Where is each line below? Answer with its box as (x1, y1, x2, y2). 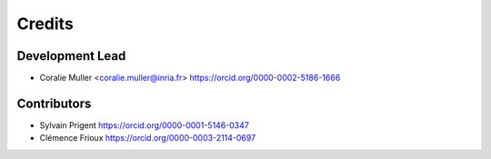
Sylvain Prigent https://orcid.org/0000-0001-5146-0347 (39, 119, 249, 131)
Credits (16, 14, 75, 34)
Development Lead (16, 48, 126, 64)
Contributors (16, 95, 92, 111)
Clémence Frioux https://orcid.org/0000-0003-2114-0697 (39, 133, 256, 144)
